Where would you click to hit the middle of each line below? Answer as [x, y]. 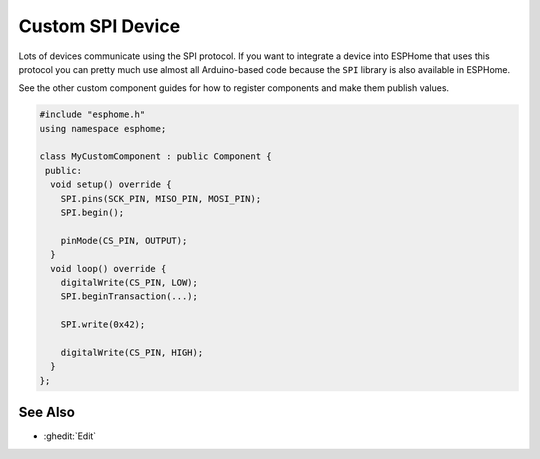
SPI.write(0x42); [103, 324]
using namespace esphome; [103, 128]
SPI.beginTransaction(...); [129, 296]
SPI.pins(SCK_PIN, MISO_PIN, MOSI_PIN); [161, 198]
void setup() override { [111, 184]
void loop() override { [108, 268]
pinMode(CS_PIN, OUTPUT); [124, 240]
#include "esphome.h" [92, 114]
